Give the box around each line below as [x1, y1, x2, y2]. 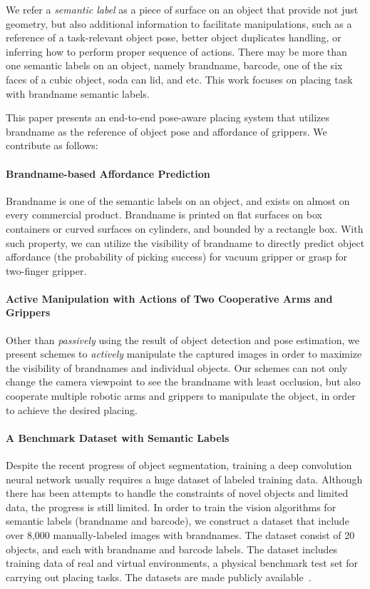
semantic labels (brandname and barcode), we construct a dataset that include [6, 513, 349, 528]
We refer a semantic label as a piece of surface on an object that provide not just [6, 2, 359, 16]
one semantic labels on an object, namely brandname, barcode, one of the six [6, 58, 343, 73]
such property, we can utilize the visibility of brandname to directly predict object [6, 235, 365, 250]
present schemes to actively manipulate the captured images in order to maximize [6, 346, 362, 361]
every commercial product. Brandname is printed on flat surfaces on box [6, 207, 322, 222]
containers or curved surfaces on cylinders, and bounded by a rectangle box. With [6, 221, 364, 236]
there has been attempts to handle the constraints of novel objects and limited [6, 485, 349, 500]
